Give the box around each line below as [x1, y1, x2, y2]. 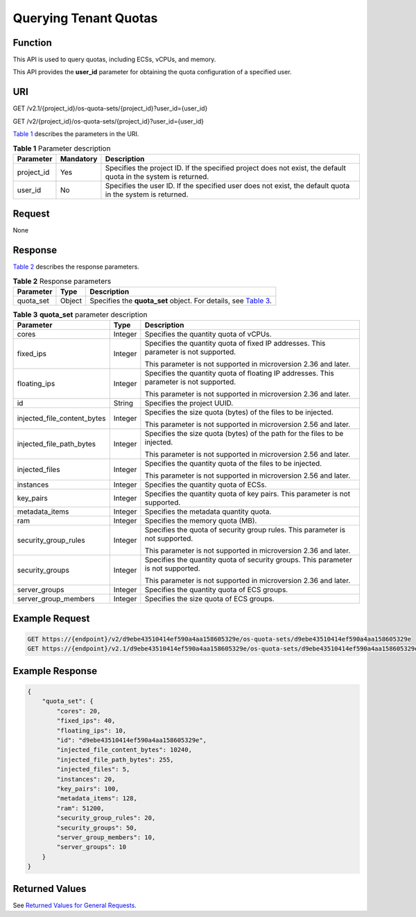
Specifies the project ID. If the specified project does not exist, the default [105, 163, 346, 173]
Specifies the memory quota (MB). [144, 516, 257, 525]
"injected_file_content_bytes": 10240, [56, 746, 192, 754]
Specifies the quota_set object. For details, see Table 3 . [89, 296, 272, 305]
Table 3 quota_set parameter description [12, 310, 148, 319]
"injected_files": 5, [56, 766, 130, 773]
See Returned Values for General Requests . [12, 901, 137, 909]
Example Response [12, 665, 97, 677]
